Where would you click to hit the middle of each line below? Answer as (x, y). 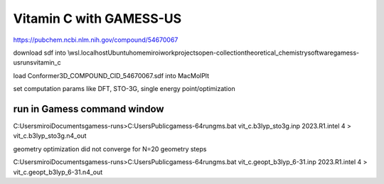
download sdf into (40, 53)
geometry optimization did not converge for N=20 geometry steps (110, 148)
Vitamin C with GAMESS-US (97, 18)
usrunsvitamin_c (37, 63)
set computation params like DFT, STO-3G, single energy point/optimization (124, 89)
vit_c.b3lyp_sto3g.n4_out (50, 136)
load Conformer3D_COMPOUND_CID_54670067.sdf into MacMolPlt (111, 75)
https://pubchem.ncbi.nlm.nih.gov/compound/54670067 (96, 40)
